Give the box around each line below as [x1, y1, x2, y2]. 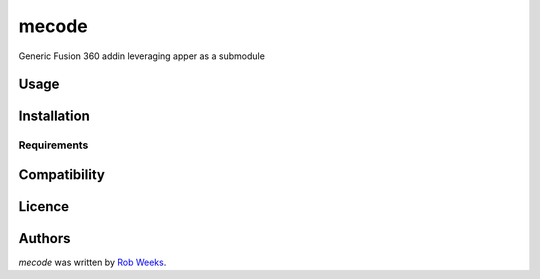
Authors [18, 230, 71, 247]
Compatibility [18, 166, 105, 183]
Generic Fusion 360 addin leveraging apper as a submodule [18, 50, 265, 62]
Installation [18, 108, 90, 125]
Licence [18, 198, 70, 215]
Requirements [18, 138, 89, 152]
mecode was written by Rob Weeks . [18, 256, 167, 269]
